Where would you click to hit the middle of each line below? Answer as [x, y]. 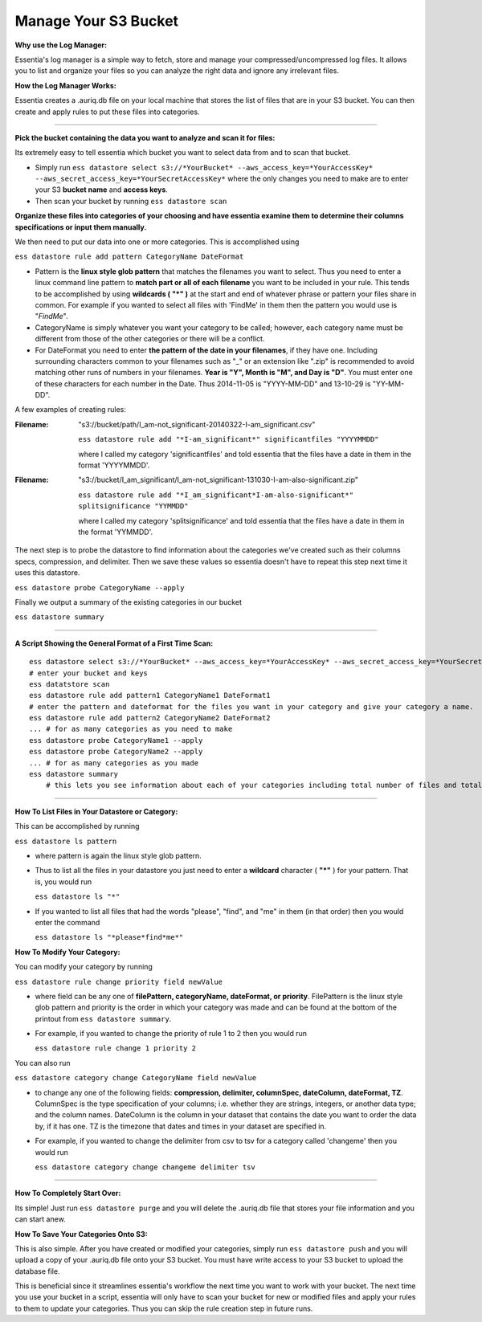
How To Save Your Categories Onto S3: [81, 1234]
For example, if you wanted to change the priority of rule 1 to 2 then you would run [171, 1034]
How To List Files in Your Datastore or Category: [96, 811]
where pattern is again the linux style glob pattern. [118, 855]
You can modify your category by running [84, 967]
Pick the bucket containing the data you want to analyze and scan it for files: [145, 137]
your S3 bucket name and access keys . [102, 190]
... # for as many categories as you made [114, 763]
